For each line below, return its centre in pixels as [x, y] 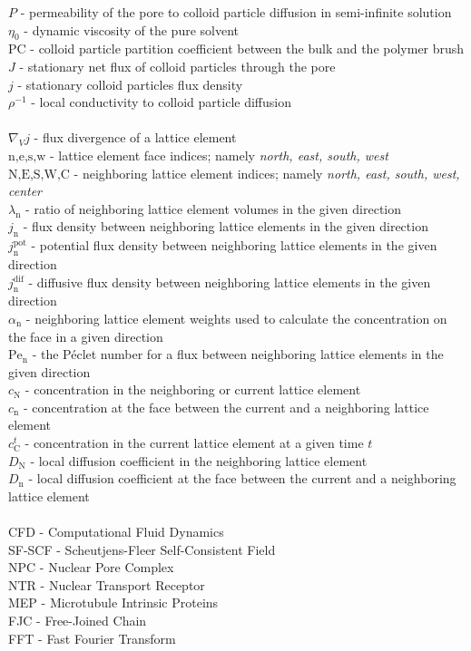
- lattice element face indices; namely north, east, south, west [219, 155]
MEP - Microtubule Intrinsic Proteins [113, 602]
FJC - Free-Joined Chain [78, 620]
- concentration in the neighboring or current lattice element [193, 389]
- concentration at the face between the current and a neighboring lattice [226, 407]
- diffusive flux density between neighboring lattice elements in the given [230, 282]
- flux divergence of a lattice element [135, 137]
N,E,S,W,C [39, 175]
